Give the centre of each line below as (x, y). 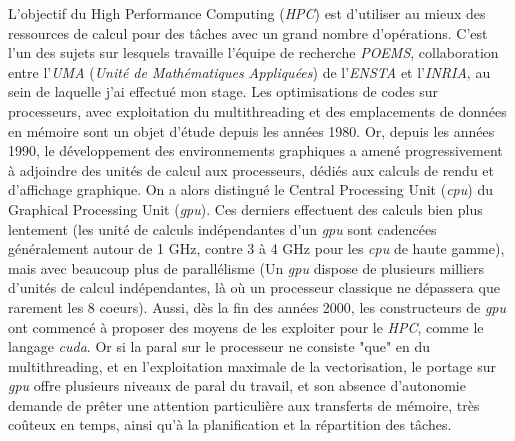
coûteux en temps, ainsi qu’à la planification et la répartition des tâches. (230, 424)
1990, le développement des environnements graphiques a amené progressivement (255, 150)
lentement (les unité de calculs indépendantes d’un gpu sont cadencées (222, 228)
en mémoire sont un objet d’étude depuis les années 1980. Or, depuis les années (251, 130)
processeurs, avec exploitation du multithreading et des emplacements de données (257, 110)
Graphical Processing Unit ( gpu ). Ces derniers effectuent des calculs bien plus (245, 208)
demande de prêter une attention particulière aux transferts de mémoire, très (244, 404)
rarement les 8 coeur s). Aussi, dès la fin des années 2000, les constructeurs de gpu (257, 306)
